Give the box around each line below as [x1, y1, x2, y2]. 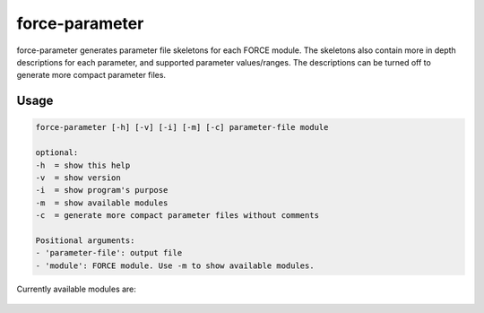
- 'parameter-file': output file [35, 248, 183, 258]
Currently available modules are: [16, 283, 136, 294]
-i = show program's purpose [35, 185, 169, 196]
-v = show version [35, 172, 121, 183]
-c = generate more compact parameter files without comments [35, 211, 320, 221]
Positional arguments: [35, 235, 135, 246]
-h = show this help [35, 160, 131, 170]
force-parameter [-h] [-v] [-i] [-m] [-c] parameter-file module [35, 122, 329, 133]
